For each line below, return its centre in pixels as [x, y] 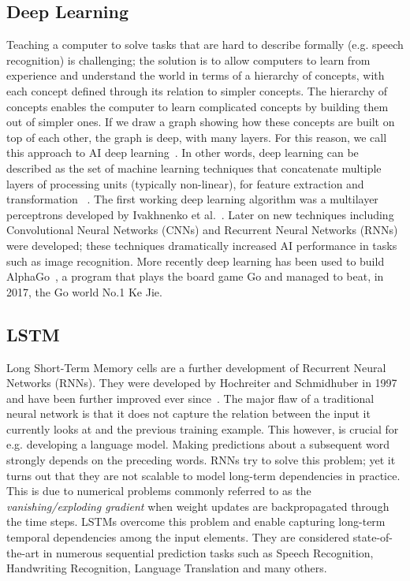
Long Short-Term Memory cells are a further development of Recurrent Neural [196, 367]
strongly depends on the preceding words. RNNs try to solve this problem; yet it [201, 460]
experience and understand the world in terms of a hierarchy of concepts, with [196, 75]
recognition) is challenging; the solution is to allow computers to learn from [188, 60]
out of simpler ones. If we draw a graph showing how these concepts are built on [201, 122]
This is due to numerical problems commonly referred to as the [159, 491]
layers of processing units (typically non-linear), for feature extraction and [185, 183]
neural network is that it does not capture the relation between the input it [188, 413]
